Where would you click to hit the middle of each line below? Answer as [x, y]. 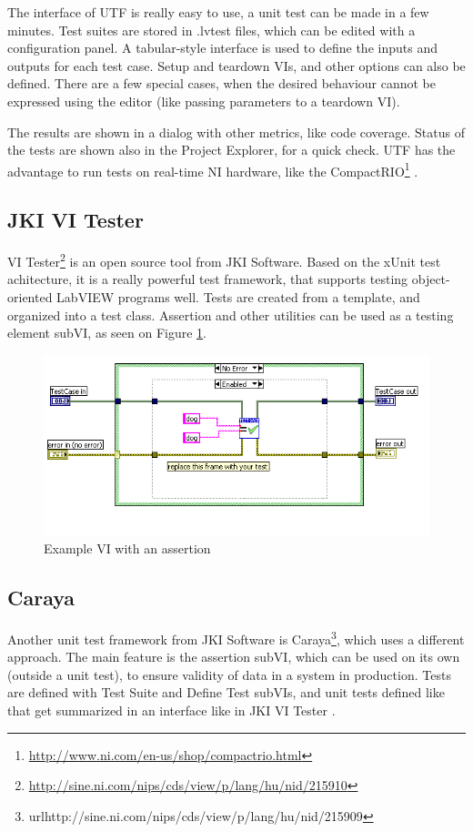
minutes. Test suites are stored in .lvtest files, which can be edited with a [211, 30]
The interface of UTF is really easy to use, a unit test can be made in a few [218, 12]
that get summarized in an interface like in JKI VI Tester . [171, 710]
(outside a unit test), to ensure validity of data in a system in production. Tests [229, 674]
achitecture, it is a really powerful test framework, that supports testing [208, 279]
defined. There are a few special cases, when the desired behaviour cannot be [221, 83]
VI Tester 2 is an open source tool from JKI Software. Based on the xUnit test [224, 260]
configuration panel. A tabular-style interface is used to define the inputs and [222, 48]
